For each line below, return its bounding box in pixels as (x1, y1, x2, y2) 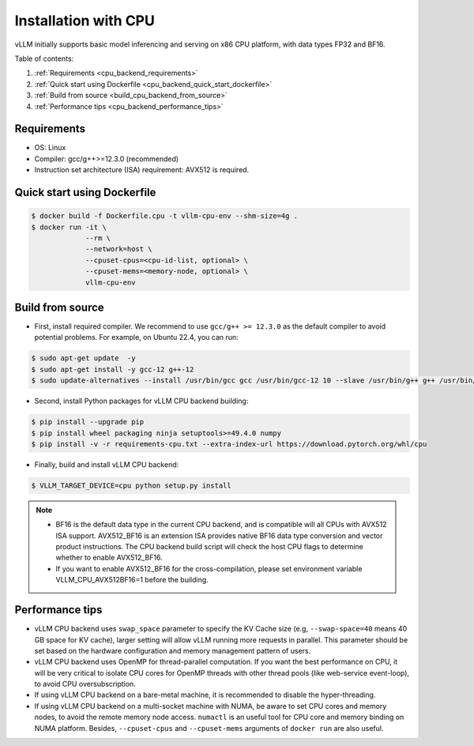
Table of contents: (14, 54, 74, 63)
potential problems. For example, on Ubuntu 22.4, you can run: (34, 333, 239, 342)
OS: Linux (34, 143, 66, 153)
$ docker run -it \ (31, 222, 107, 232)
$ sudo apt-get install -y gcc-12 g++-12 (31, 364, 194, 374)
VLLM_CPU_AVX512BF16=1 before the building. (55, 575, 209, 585)
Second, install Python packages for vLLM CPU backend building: (34, 396, 249, 406)
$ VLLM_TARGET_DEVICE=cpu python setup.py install (31, 480, 232, 490)
